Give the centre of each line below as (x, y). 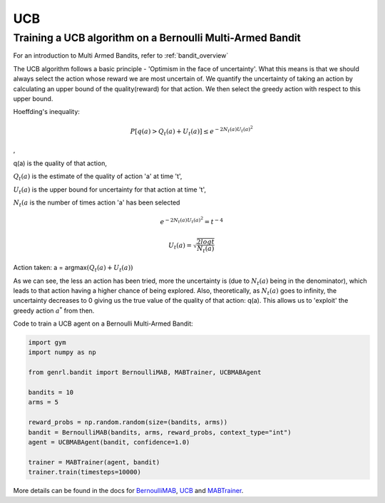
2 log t (206, 242)
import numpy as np (62, 352)
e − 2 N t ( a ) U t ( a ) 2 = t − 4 (192, 221)
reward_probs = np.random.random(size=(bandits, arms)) (128, 422)
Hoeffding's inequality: (46, 112)
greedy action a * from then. (54, 310)
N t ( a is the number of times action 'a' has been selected (97, 203)
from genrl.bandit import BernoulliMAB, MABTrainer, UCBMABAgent (145, 373)
